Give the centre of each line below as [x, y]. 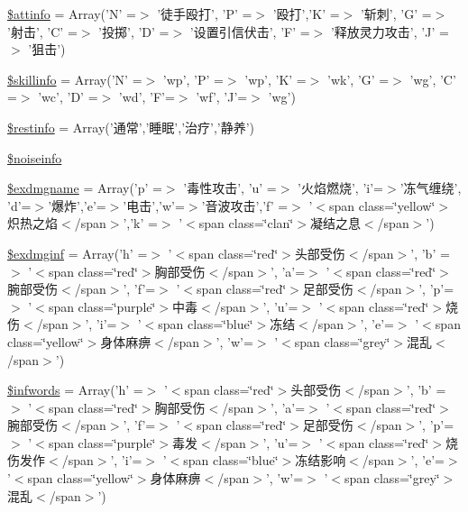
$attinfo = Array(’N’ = [72, 14]
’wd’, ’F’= [147, 97]
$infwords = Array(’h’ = [75, 390]
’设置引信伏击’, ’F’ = [250, 31]
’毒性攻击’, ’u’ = [230, 188]
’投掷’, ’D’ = [134, 31]
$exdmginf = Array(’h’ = [78, 253]
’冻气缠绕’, [431, 188]
